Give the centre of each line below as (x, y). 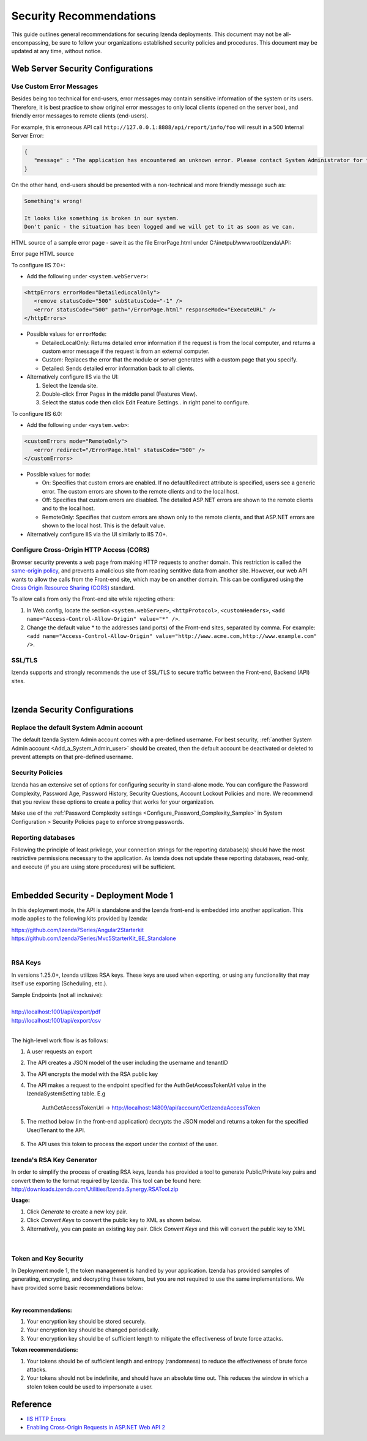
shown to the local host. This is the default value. (104, 525)
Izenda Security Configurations (72, 710)
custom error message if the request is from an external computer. (126, 351)
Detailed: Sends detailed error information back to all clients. (118, 368)
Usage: (21, 1200)
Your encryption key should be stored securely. (86, 1321)
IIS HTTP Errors (46, 1418)
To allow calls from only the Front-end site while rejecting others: (93, 599)
